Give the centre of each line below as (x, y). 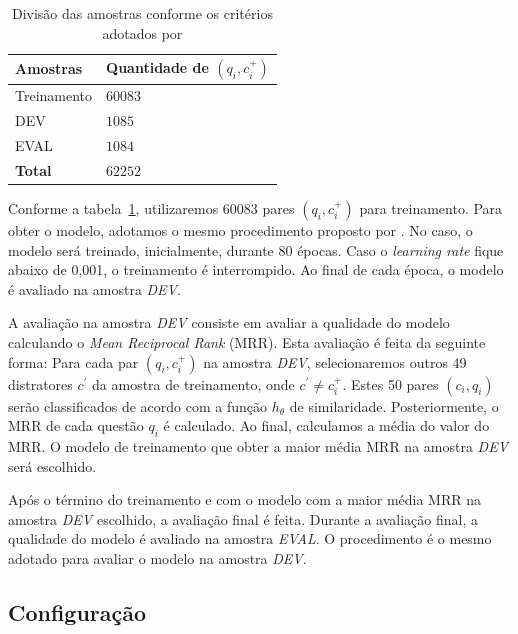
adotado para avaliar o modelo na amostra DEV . (157, 557)
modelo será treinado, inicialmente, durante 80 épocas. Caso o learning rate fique (256, 249)
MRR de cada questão (76, 425)
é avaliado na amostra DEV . (94, 288)
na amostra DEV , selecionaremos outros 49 (335, 361)
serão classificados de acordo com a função (137, 405)
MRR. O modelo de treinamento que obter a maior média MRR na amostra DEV (258, 446)
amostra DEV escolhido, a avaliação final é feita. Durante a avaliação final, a (243, 518)
